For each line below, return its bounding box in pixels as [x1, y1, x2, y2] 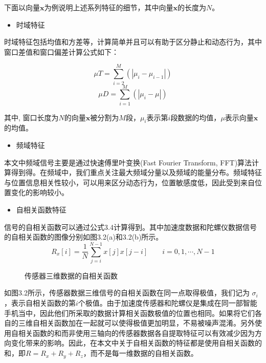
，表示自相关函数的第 [4, 297, 76, 308]
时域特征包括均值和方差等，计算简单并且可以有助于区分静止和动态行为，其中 [4, 36, 262, 47]
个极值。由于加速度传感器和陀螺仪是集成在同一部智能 [78, 297, 257, 308]
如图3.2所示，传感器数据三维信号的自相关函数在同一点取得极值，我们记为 [4, 287, 250, 298]
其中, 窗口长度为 [4, 112, 59, 122]
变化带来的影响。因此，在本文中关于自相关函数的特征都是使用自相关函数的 [11, 337, 262, 348]
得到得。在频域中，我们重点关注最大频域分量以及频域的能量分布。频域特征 [11, 167, 262, 178]
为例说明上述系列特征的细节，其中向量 [44, 2, 173, 12]
